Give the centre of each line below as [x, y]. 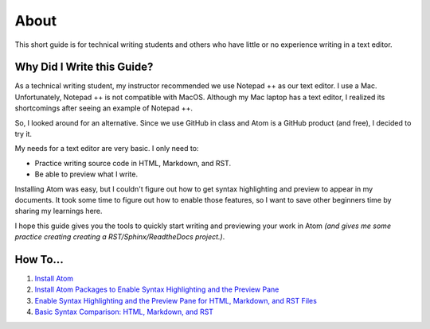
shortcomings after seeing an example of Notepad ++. [104, 108]
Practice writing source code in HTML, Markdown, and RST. [133, 163]
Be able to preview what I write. [86, 174]
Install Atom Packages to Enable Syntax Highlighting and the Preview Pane [157, 289]
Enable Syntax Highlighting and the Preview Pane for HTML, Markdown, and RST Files [176, 300]
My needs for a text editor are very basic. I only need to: [107, 149]
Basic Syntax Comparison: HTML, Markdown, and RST [124, 312]
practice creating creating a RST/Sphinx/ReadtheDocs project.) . [120, 237]
